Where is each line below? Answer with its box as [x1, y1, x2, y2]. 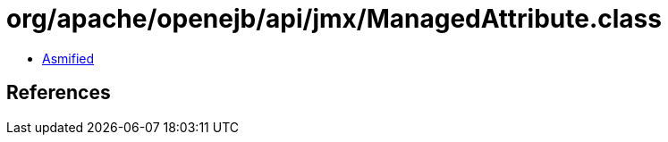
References [6, 81, 111, 104]
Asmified [42, 50, 95, 66]
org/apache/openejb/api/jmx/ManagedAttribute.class [6, 4, 662, 34]
